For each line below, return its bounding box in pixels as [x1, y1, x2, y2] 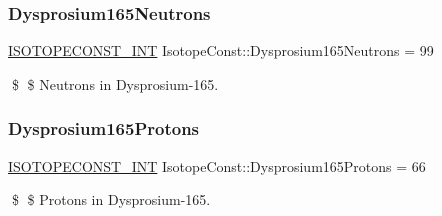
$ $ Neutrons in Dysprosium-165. [11, 73, 219, 94]
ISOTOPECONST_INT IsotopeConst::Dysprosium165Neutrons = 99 [8, 40, 434, 61]
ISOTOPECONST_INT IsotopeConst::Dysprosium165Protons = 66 [8, 155, 426, 176]
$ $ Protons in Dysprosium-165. [11, 189, 211, 210]
